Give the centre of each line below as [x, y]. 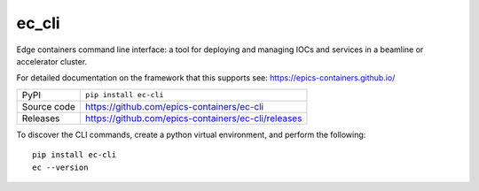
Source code [48, 106]
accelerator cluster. [52, 61]
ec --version [60, 167]
